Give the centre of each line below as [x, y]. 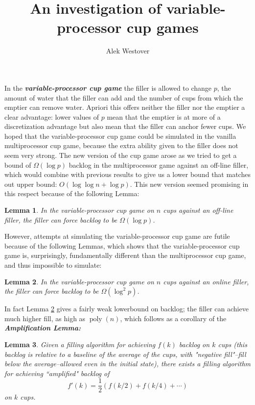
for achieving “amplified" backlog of [57, 373]
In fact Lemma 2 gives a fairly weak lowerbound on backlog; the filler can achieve [127, 309]
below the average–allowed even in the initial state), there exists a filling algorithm [127, 364]
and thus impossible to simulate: [53, 265]
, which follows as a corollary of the [173, 318]
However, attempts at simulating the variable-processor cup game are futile [117, 236]
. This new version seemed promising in [189, 184]
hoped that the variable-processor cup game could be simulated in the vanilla [120, 136]
